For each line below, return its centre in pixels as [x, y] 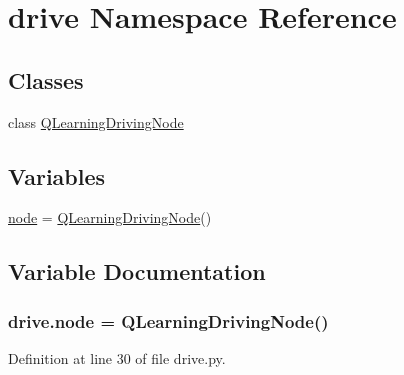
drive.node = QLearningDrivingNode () [168, 320]
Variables [57, 175]
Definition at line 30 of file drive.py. [117, 357]
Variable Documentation [137, 271]
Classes [46, 79]
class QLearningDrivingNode [96, 121]
